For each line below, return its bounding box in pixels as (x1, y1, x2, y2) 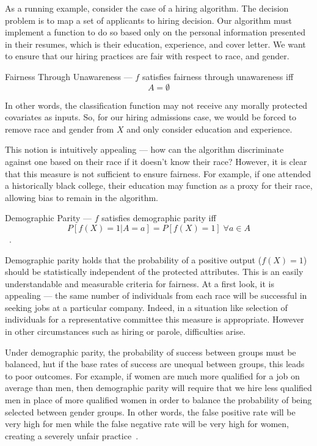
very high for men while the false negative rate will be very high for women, (5, 417, 289, 430)
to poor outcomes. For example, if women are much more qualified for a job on (5, 369, 300, 382)
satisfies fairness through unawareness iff (142, 70, 294, 82)
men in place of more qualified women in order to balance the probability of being (5, 393, 312, 406)
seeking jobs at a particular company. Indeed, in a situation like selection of (5, 301, 288, 313)
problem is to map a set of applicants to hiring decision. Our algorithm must (5, 13, 292, 26)
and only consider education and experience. (126, 122, 293, 135)
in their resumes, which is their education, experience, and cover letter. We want (5, 37, 306, 50)
